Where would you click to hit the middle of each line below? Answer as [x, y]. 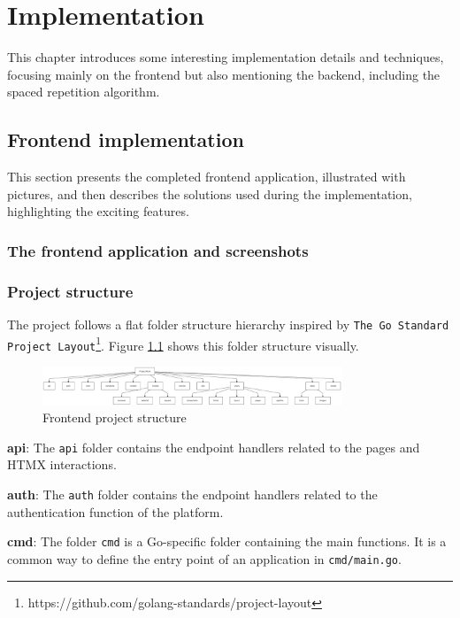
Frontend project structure [115, 417]
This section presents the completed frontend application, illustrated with [207, 177]
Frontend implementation [126, 139]
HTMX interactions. [62, 464]
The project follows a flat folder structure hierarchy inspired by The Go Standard [228, 324]
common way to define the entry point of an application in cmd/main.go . [204, 558]
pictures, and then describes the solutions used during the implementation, [210, 193]
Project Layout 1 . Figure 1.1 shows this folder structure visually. [183, 344]
